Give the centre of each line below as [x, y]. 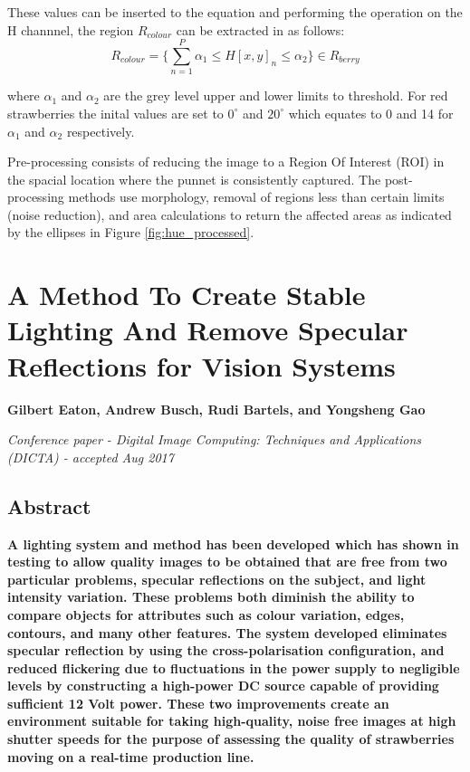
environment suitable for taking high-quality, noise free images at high [232, 721]
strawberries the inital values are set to [115, 113]
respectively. [101, 131]
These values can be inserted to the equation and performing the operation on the [235, 12]
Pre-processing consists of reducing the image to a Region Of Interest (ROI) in [226, 162]
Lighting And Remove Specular [208, 330]
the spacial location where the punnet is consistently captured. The [194, 179]
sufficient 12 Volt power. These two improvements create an [198, 703]
